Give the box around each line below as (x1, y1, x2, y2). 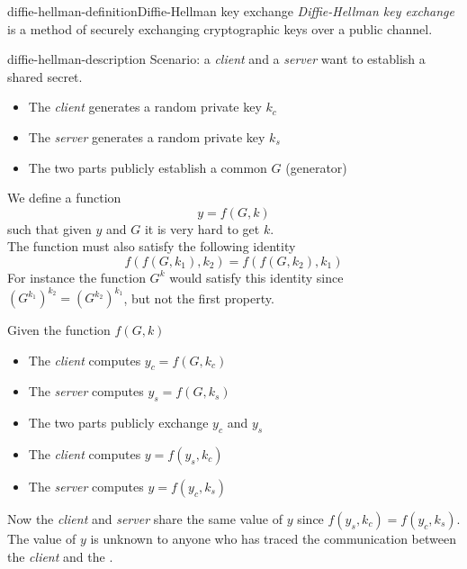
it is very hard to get (144, 219, 260, 238)
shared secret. (7, 67, 83, 86)
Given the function (7, 321, 111, 339)
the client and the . (7, 546, 113, 565)
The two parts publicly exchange (28, 413, 209, 432)
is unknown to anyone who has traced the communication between (90, 529, 456, 548)
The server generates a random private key (28, 127, 265, 146)
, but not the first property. (123, 288, 274, 307)
